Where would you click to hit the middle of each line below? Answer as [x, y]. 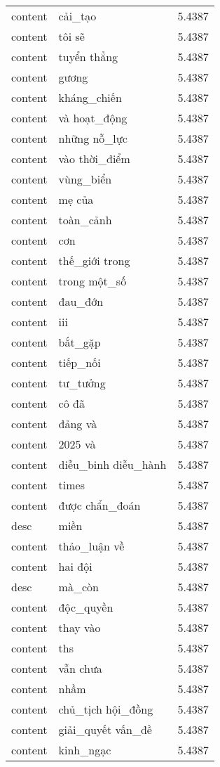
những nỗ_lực [93, 138]
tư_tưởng [82, 383]
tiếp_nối [80, 362]
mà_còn [78, 587]
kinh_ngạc [85, 750]
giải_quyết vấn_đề [105, 729]
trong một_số [92, 281]
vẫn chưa [80, 668]
